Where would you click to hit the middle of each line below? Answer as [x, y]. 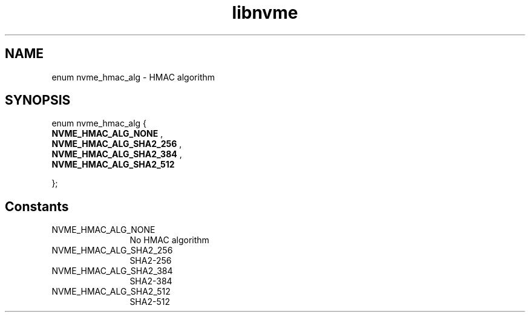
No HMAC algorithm [169, 240]
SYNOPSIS [38, 100]
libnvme [265, 13]
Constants [37, 206]
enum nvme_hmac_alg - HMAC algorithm [133, 77]
